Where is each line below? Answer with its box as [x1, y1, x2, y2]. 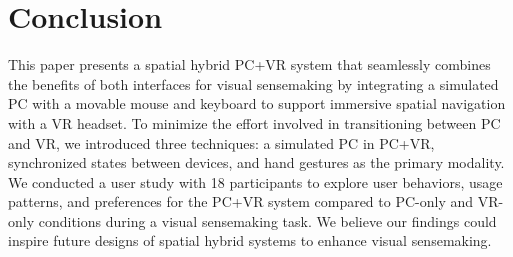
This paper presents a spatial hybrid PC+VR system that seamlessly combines [8, 54, 491, 75]
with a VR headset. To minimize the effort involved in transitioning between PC [8, 112, 501, 133]
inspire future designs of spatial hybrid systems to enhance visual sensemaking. [8, 230, 492, 251]
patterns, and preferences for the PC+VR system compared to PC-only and [8, 191, 474, 212]
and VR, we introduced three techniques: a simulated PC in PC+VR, [8, 132, 435, 153]
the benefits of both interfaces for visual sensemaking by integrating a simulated [8, 73, 499, 94]
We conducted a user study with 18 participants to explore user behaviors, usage [8, 171, 503, 192]
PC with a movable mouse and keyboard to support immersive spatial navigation [8, 93, 506, 114]
